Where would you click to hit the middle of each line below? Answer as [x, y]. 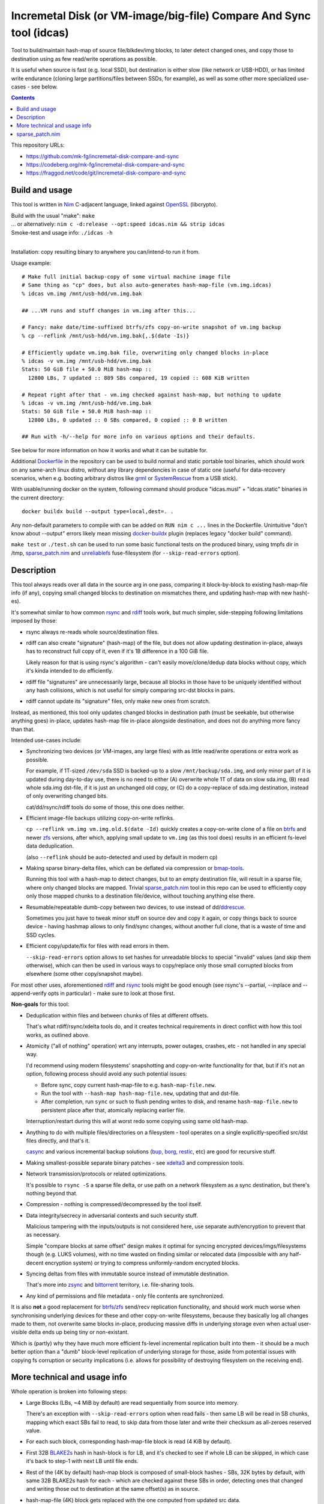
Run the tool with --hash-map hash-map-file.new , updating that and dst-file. [140, 1093]
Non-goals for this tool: [40, 1004]
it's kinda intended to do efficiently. [70, 671]
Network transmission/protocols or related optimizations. [97, 1174]
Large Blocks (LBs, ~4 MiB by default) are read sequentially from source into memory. [132, 1402]
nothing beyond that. [52, 1193]
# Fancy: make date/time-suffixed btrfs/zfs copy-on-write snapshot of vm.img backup [151, 327]
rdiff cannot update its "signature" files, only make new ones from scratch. [118, 701]
